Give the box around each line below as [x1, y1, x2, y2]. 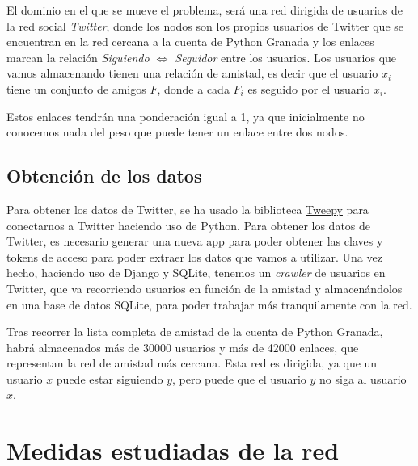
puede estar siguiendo [56, 370, 163, 387]
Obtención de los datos [6, 163, 202, 188]
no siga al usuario [319, 370, 407, 387]
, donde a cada [157, 80, 230, 97]
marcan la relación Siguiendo [6, 48, 150, 65]
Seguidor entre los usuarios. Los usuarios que [175, 48, 397, 65]
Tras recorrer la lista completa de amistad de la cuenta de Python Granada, [6, 323, 383, 340]
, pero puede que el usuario [172, 370, 306, 387]
